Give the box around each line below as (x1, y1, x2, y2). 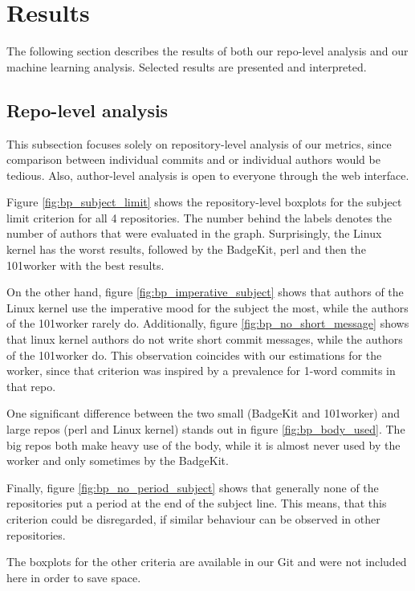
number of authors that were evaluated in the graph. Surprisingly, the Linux (6, 225, 382, 242)
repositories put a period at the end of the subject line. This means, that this (6, 495, 387, 512)
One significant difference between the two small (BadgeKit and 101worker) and (6, 405, 401, 422)
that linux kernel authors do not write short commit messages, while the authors (6, 331, 403, 348)
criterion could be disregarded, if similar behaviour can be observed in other (6, 510, 380, 527)
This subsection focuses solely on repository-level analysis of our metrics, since (6, 135, 392, 152)
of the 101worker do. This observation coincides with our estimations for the (6, 346, 382, 363)
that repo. (6, 377, 56, 394)
